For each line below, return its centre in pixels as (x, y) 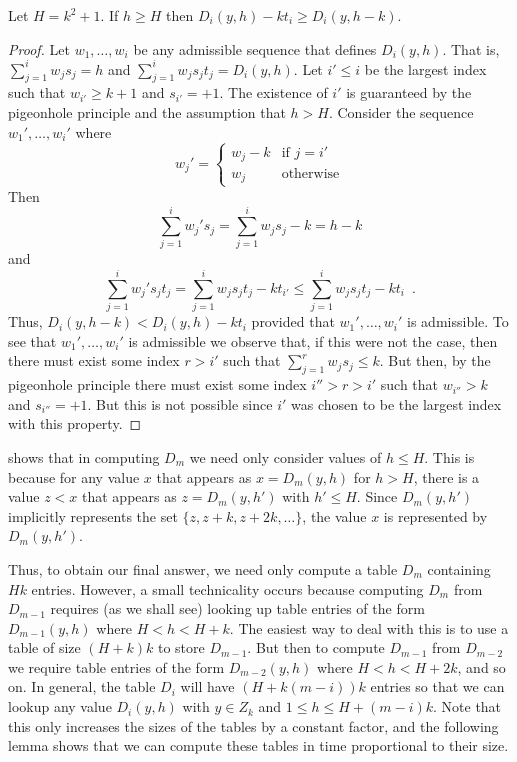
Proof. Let (39, 48)
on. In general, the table (82, 686)
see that (32, 340)
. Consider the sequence (401, 112)
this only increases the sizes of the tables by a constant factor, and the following (253, 725)
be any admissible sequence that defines (255, 48)
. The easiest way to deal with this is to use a (369, 627)
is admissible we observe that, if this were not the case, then (313, 340)
